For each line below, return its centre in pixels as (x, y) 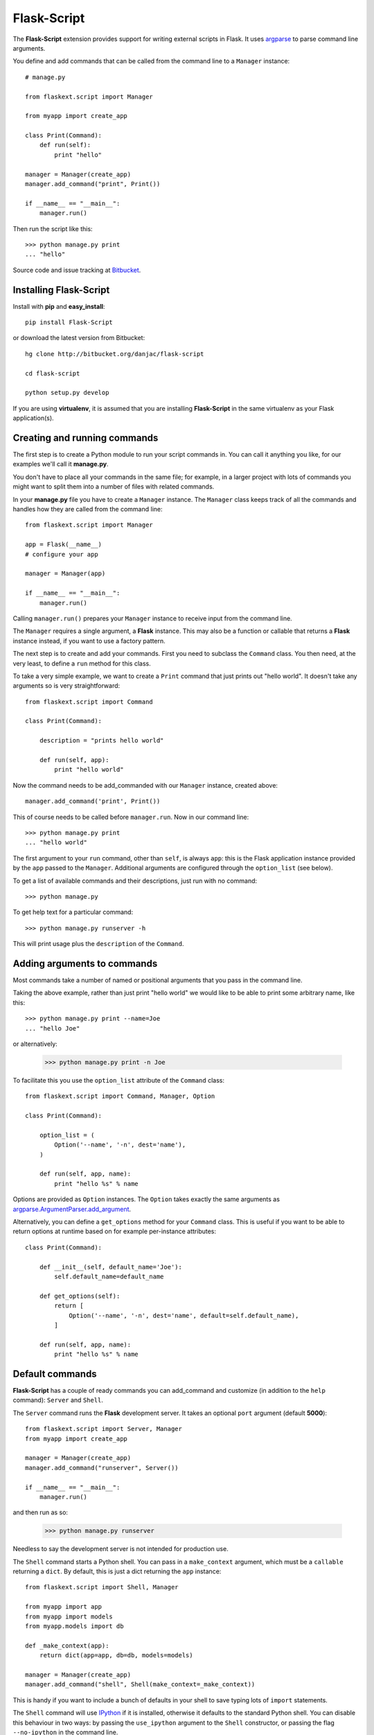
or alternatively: (35, 1044)
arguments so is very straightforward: (66, 686)
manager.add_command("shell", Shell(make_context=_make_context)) (140, 1684)
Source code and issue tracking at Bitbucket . (77, 270)
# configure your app (62, 554)
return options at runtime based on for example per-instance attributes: (115, 1231)
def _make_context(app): (67, 1645)
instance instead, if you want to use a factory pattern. (89, 641)
